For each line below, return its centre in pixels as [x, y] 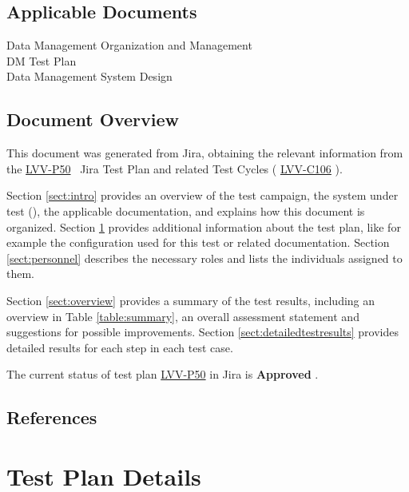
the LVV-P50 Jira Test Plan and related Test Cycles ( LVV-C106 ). [175, 168]
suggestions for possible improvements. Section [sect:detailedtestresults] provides [203, 332]
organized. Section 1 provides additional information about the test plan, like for [204, 226]
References [52, 417]
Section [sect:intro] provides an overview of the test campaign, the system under [203, 195]
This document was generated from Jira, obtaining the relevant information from [205, 153]
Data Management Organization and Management [129, 45]
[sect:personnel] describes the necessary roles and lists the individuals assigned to [204, 258]
